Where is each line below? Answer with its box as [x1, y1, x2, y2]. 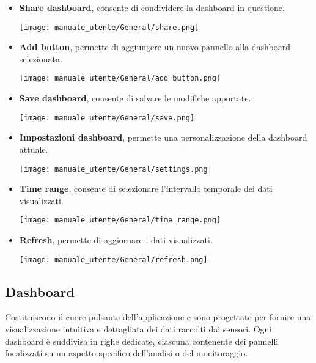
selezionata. [19, 52, 62, 65]
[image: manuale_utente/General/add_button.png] [19, 74, 221, 83]
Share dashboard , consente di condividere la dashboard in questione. [19, 1, 285, 13]
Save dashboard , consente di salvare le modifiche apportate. [19, 92, 251, 105]
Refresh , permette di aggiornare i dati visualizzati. [19, 233, 213, 246]
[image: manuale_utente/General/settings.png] [19, 164, 212, 174]
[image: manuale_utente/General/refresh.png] [19, 255, 208, 264]
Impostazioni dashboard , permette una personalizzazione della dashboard [19, 131, 307, 144]
